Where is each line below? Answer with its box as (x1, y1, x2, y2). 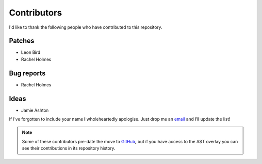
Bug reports (9, 69, 46, 77)
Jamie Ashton (21, 107, 49, 113)
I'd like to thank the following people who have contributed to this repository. (9, 24, 163, 30)
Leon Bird (21, 49, 41, 55)
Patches (9, 37, 34, 45)
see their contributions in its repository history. (22, 146, 115, 151)
